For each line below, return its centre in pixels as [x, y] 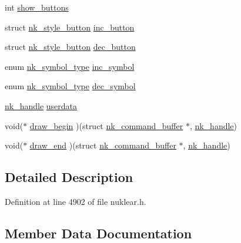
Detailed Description [69, 177]
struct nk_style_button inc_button [70, 27]
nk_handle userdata [41, 105]
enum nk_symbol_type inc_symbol [70, 66]
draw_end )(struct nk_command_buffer [103, 145]
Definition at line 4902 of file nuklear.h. [76, 201]
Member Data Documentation [98, 233]
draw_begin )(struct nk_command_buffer [106, 125]
